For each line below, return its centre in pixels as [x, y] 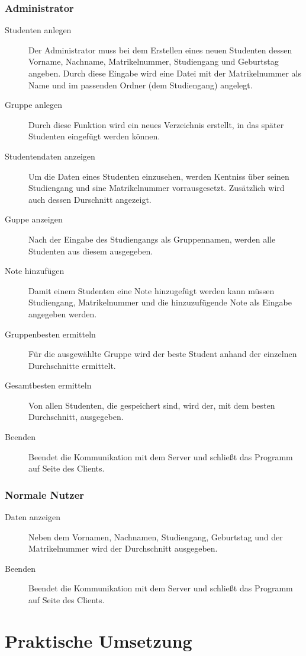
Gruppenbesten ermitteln [50, 334]
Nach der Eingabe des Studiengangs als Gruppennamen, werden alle [152, 239]
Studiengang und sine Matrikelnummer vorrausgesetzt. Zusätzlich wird [157, 188]
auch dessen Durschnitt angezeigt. [90, 199]
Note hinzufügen [35, 271]
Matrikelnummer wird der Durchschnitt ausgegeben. [123, 548]
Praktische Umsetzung [99, 640]
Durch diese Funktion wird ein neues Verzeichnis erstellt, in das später [156, 124]
